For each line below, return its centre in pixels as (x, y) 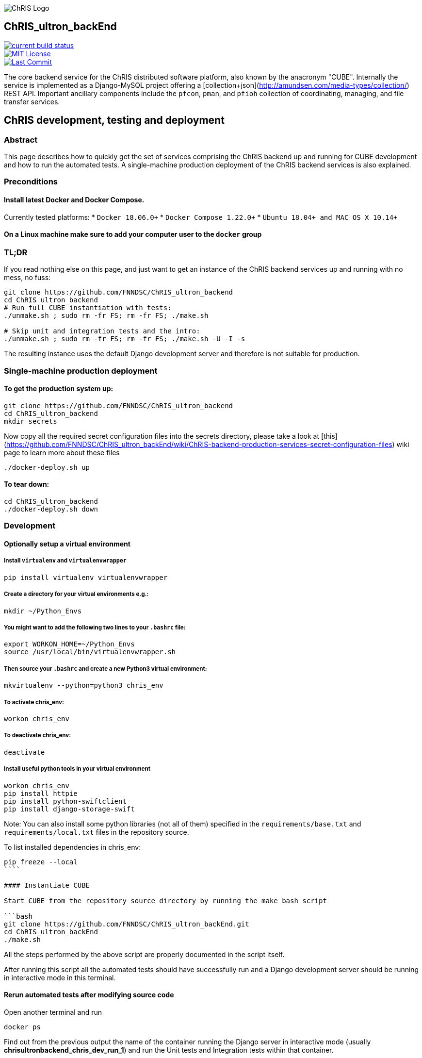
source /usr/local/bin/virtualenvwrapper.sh (90, 652)
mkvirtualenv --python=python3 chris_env (84, 686)
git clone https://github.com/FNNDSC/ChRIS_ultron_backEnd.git (127, 924)
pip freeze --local (41, 862)
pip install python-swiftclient (65, 801)
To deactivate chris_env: (38, 736)
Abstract (21, 140)
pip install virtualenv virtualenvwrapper (86, 577)
